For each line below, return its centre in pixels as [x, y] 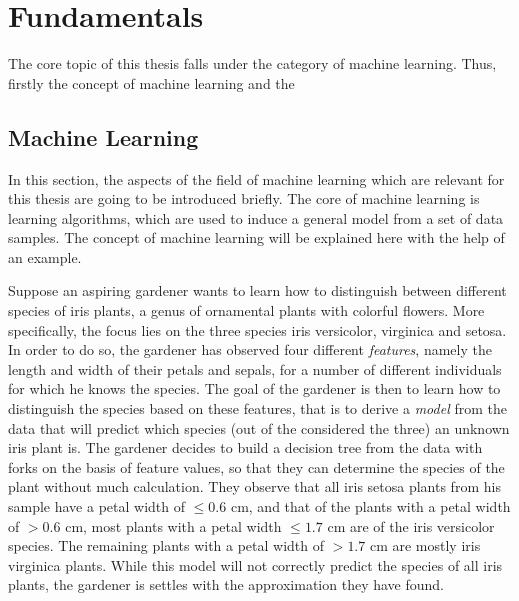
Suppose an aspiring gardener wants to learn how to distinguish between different [257, 290]
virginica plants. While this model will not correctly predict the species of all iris [255, 564]
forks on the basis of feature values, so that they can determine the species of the [256, 466]
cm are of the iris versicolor [411, 525]
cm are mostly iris [425, 545]
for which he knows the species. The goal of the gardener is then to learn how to [254, 388]
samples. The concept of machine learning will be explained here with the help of [256, 237]
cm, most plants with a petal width [173, 525]
